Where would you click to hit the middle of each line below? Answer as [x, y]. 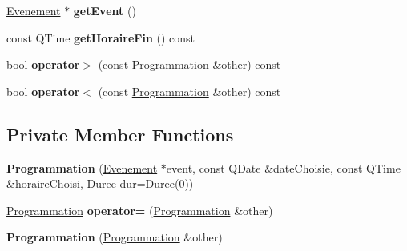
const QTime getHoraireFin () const [101, 37]
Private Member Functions [120, 134]
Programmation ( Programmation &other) [115, 237]
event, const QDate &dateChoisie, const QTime [283, 167]
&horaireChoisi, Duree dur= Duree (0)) [100, 183]
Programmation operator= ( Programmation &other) [140, 210]
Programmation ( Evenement [82, 167]
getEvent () [105, 10]
